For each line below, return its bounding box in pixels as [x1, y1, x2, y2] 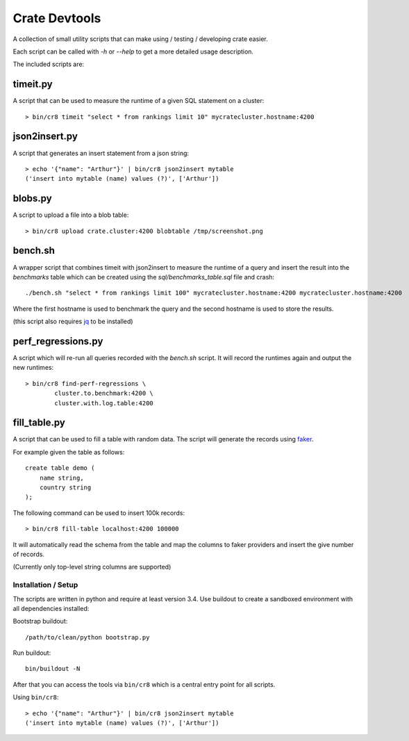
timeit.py [12, 79, 53, 90]
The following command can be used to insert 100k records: [12, 508, 185, 517]
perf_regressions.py [12, 335, 103, 347]
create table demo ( [25, 464, 95, 472]
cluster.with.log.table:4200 [54, 399, 154, 407]
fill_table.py [12, 417, 65, 429]
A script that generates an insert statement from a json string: [12, 149, 190, 157]
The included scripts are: [12, 60, 85, 69]
